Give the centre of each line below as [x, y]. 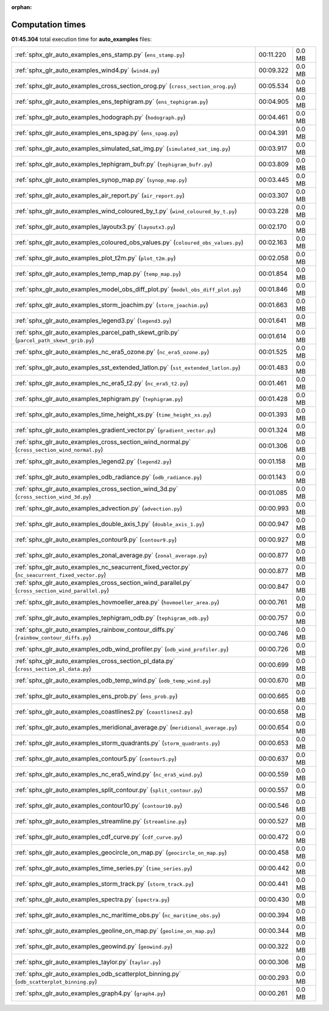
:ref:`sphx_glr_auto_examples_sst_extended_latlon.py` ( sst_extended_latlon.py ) [128, 368]
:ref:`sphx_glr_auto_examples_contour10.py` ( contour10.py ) [99, 806]
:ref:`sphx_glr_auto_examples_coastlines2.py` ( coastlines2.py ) [104, 712]
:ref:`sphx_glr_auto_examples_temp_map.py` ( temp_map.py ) [98, 274]
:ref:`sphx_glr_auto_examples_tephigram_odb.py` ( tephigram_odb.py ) [112, 618]
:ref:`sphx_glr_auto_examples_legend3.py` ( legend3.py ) [93, 321]
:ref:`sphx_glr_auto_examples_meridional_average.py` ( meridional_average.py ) [126, 728]
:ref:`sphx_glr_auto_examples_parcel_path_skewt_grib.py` [97, 333]
